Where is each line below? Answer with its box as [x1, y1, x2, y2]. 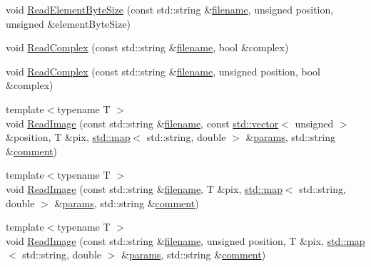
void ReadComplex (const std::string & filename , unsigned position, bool [6, 63, 320, 78]
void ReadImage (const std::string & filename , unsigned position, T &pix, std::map [6, 233, 365, 248]
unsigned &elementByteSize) [6, 16, 131, 31]
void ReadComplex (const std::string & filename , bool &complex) [6, 40, 289, 55]
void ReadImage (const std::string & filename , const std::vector [6, 115, 279, 130]
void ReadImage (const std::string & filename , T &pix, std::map [6, 181, 283, 196]
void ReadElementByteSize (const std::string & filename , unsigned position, [6, 2, 334, 16]
